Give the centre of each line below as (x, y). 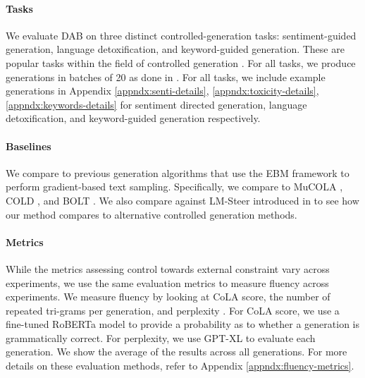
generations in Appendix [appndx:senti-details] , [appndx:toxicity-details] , (162, 91)
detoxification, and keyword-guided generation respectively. (133, 118)
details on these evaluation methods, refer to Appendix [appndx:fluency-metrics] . (180, 366)
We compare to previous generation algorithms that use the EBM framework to (178, 172)
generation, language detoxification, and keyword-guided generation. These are (175, 49)
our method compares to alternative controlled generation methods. (151, 214)
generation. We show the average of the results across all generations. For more (177, 352)
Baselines (29, 146)
